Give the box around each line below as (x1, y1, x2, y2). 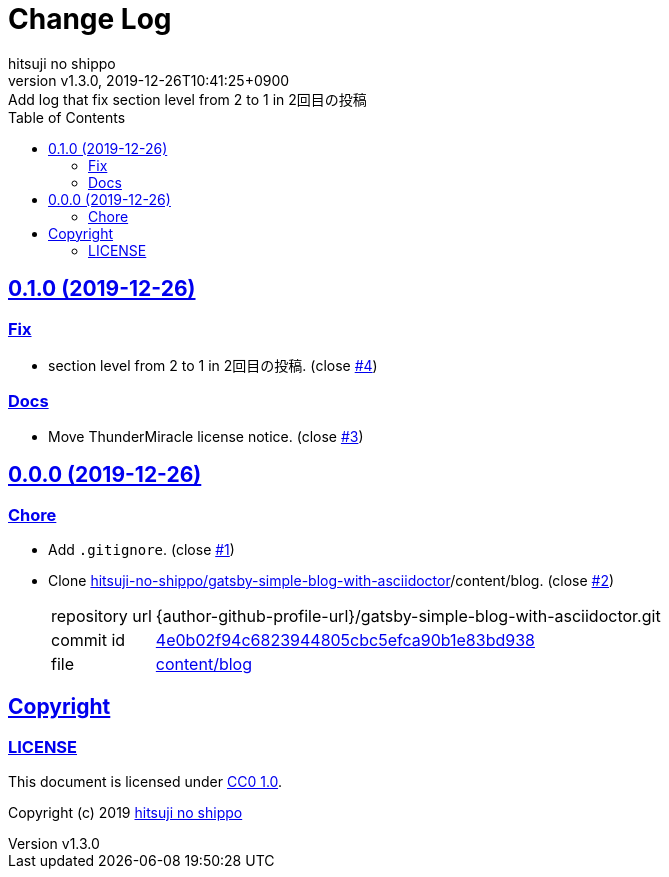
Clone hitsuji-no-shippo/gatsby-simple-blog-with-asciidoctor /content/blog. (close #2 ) (48, 571, 615, 589)
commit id (51, 629, 126, 650)
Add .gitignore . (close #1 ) (48, 540, 235, 558)
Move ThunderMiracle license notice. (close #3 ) (48, 427, 364, 445)
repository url (51, 605, 152, 626)
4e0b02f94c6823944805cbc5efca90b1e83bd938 (155, 629, 535, 650)
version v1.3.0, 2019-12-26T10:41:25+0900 (8, 71, 290, 89)
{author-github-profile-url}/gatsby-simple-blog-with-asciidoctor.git (155, 605, 661, 626)
